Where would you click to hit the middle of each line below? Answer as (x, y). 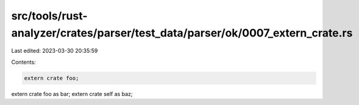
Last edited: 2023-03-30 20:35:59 (55, 51)
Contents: (23, 62)
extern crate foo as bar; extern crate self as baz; (72, 93)
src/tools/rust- (49, 16)
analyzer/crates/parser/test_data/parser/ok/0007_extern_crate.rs (182, 33)
